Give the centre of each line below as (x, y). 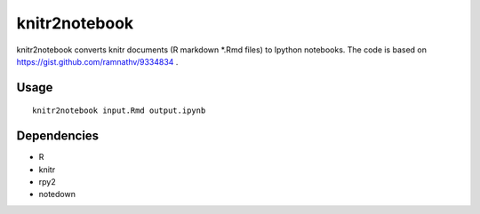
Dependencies (58, 136)
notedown (57, 194)
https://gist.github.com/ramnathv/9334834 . (97, 61)
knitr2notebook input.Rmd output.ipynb (119, 111)
